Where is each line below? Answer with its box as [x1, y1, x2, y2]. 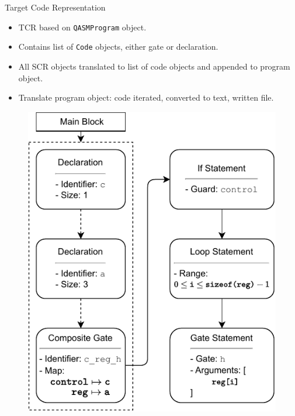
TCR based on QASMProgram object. [18, 20, 147, 33]
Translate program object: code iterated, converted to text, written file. [18, 91, 274, 104]
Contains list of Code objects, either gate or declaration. [18, 40, 218, 53]
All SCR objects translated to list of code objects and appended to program [18, 60, 290, 72]
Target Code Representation [5, 1, 106, 13]
